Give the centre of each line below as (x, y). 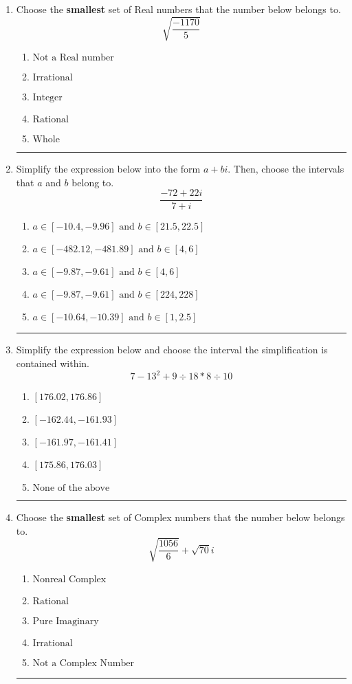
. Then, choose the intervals (286, 169)
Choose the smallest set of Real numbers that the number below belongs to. (178, 9)
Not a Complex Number (83, 663)
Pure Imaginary (66, 621)
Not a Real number (73, 58)
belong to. (93, 182)
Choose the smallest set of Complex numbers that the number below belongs (180, 517)
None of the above (71, 488)
